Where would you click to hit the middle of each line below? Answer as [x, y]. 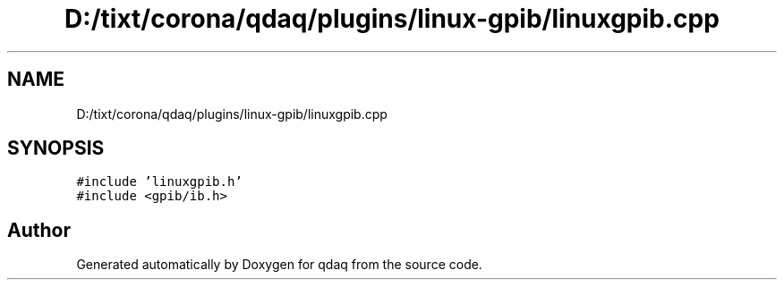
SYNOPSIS [56, 148]
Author [39, 230]
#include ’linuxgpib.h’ [159, 182]
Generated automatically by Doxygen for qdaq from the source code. [279, 265]
